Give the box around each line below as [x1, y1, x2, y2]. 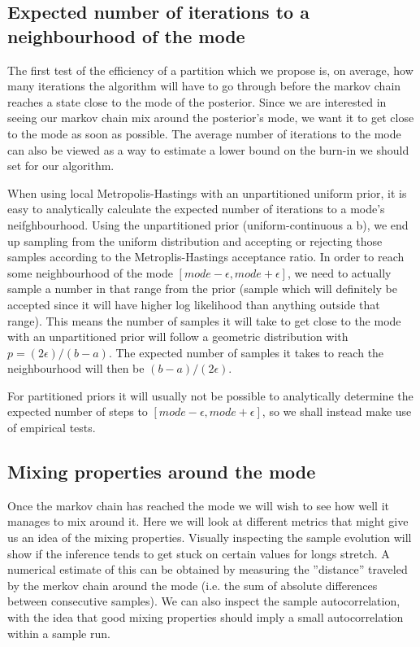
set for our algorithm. [7, 157, 115, 174]
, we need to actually [287, 264, 392, 281]
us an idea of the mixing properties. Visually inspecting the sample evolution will [7, 529, 412, 546]
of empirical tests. [7, 419, 96, 436]
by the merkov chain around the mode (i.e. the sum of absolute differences [7, 576, 378, 593]
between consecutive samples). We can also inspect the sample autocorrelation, [7, 592, 401, 610]
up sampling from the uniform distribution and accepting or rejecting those [7, 232, 383, 249]
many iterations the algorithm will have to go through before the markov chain [7, 77, 401, 94]
